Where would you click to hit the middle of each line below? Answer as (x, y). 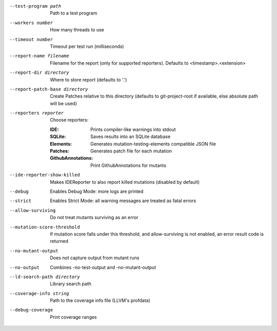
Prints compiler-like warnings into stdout (133, 129)
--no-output (24, 267)
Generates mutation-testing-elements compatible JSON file (153, 144)
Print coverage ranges (73, 317)
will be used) (63, 103)
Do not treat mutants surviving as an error (94, 218)
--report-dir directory (39, 73)
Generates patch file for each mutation (131, 151)
